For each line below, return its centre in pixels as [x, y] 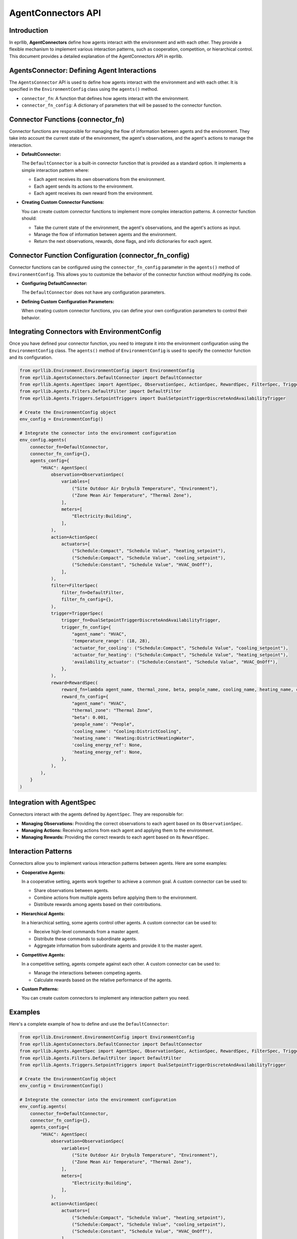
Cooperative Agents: [43, 872]
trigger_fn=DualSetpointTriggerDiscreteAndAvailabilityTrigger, [141, 620]
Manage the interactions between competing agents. [88, 973]
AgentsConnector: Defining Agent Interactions [83, 70]
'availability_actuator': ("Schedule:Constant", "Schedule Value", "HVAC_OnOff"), [175, 662]
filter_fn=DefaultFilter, [93, 592]
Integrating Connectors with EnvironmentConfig [85, 332]
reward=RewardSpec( [74, 682]
